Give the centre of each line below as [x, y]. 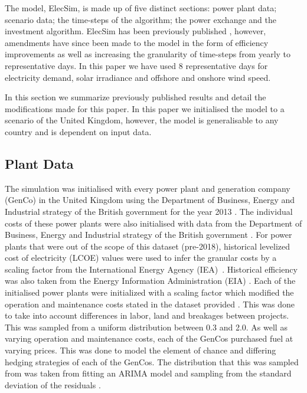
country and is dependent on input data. [78, 131]
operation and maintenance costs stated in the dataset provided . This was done [150, 304]
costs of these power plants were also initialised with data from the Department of [153, 223]
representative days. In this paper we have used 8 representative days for [136, 65]
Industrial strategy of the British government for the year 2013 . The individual [149, 211]
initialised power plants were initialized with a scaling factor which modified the [149, 292]
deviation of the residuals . [53, 384]
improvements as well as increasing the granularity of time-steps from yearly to [148, 54]
